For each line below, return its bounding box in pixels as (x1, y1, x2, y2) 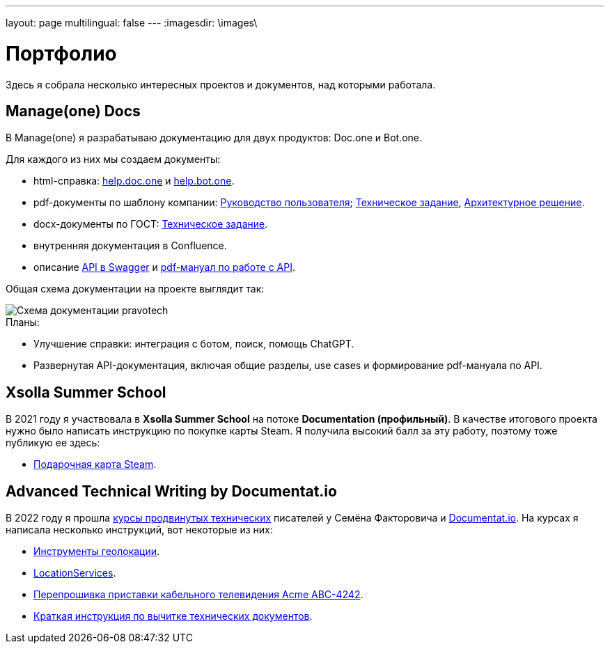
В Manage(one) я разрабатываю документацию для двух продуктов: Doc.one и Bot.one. (6, 132, 423, 144)
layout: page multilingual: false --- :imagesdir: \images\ (6, 17, 258, 29)
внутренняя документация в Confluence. (33, 240, 227, 252)
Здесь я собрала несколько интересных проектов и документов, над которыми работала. (6, 78, 436, 91)
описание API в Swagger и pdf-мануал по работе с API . (33, 261, 295, 274)
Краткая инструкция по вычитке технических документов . (33, 610, 313, 623)
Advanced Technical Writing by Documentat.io (6, 482, 337, 500)
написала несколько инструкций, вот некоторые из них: (6, 524, 273, 536)
